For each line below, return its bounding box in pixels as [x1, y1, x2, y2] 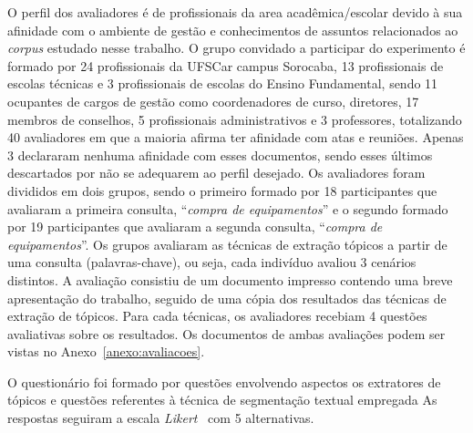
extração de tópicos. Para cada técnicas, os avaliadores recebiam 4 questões [7, 306, 427, 325]
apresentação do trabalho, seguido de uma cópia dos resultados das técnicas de [7, 288, 447, 307]
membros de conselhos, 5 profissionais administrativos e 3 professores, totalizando [7, 109, 462, 129]
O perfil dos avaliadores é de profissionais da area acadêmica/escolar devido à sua [7, 3, 463, 21]
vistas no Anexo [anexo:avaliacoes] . [7, 342, 205, 361]
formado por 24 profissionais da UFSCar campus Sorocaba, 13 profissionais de [7, 56, 444, 75]
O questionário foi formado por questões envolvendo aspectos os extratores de [7, 372, 441, 391]
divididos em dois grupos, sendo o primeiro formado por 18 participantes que [7, 180, 437, 200]
